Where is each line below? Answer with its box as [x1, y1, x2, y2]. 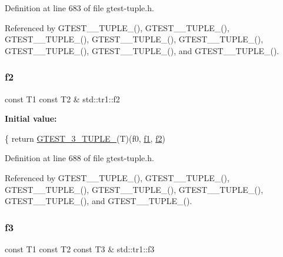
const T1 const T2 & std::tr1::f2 [5, 92, 120, 105]
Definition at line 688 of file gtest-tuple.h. [5, 152, 154, 164]
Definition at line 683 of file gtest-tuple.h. [5, 2, 154, 14]
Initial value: [5, 112, 57, 125]
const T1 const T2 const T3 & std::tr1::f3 [5, 242, 155, 255]
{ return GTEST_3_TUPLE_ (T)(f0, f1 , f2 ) [5, 132, 165, 144]
